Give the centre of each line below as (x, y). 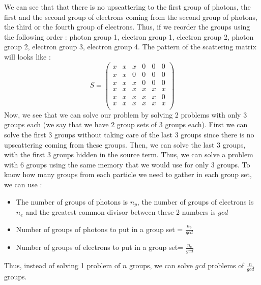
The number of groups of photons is (72, 201)
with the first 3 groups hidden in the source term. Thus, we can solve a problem (129, 154)
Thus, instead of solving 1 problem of (62, 265)
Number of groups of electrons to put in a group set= (100, 247)
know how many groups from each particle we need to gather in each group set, (128, 174)
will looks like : (27, 56)
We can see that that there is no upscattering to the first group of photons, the (127, 7)
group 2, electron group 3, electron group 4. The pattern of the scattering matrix (130, 47)
